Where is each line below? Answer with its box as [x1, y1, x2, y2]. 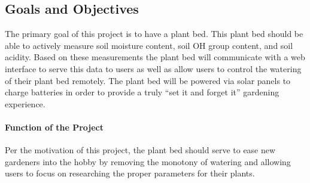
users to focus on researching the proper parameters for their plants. [5, 167, 255, 179]
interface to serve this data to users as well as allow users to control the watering [5, 62, 302, 75]
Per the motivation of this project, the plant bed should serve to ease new [5, 144, 276, 156]
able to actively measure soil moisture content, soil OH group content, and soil [5, 39, 293, 51]
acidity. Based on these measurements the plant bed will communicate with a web [5, 51, 305, 63]
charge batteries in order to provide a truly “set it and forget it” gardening [5, 86, 279, 98]
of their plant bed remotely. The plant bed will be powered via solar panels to [5, 74, 291, 86]
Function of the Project [5, 120, 104, 133]
